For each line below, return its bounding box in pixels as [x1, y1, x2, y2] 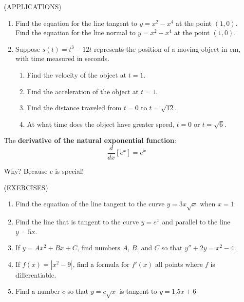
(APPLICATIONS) [4, 1, 62, 11]
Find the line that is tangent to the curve [15, 216, 139, 226]
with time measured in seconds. [15, 53, 110, 63]
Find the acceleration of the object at [27, 86, 139, 96]
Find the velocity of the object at [27, 69, 127, 80]
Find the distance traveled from [27, 102, 122, 113]
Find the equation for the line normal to [15, 27, 136, 38]
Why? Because [4, 166, 48, 176]
